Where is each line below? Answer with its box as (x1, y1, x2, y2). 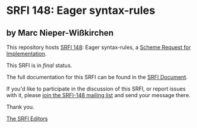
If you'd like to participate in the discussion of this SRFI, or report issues (6, 85, 186, 92)
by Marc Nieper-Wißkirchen (6, 28, 114, 38)
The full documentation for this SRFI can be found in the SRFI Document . (6, 74, 188, 80)
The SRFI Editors (6, 115, 48, 122)
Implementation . (6, 50, 47, 57)
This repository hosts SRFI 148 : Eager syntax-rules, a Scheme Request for (6, 43, 191, 51)
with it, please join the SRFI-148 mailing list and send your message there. (6, 92, 191, 98)
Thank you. (6, 103, 35, 110)
